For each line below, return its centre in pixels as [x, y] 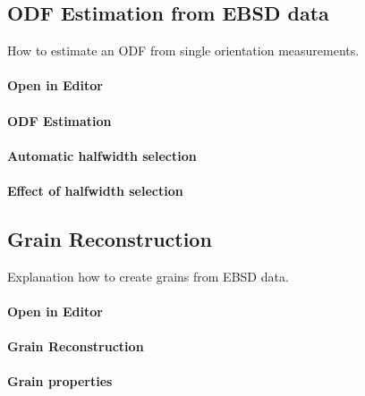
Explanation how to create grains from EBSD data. [148, 276]
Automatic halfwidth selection [102, 155]
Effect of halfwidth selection [95, 190]
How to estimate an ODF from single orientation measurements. [183, 51]
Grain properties [60, 381]
